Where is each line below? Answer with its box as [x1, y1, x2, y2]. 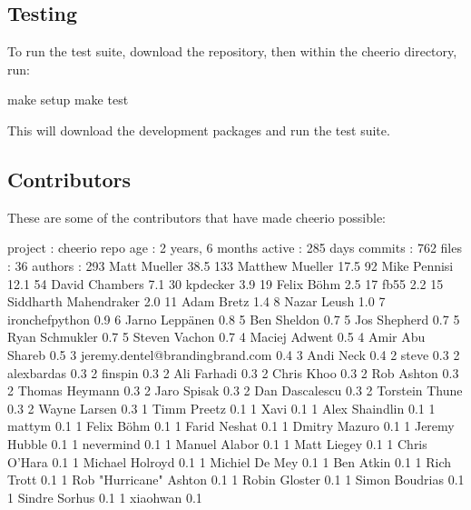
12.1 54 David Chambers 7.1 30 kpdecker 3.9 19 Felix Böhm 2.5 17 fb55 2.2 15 [7, 274, 444, 293]
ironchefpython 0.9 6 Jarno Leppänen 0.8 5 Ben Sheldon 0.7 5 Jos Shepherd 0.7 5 [7, 309, 460, 328]
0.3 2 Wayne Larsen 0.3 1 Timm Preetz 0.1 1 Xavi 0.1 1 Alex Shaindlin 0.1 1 [7, 398, 436, 417]
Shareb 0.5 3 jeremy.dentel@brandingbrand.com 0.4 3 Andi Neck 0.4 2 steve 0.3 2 [7, 345, 460, 364]
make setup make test [7, 90, 129, 109]
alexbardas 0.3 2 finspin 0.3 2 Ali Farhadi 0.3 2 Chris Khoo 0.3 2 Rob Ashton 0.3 [7, 363, 459, 382]
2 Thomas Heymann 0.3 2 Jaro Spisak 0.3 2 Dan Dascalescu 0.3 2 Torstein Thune [7, 381, 463, 400]
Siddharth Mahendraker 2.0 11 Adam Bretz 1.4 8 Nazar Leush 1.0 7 [7, 292, 386, 311]
